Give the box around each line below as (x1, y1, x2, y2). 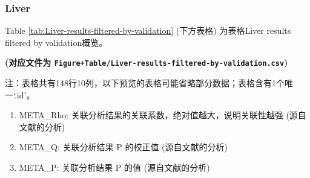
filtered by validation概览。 (5, 36, 108, 48)
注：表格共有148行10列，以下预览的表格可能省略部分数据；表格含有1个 (5, 77, 285, 89)
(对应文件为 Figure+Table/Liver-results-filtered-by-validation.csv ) (5, 56, 288, 69)
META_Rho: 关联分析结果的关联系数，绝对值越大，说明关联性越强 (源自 (19, 109, 306, 121)
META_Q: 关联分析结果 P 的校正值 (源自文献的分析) (19, 141, 228, 153)
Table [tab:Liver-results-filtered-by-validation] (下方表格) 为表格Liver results (5, 24, 291, 37)
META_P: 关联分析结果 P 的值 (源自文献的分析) (19, 161, 210, 174)
